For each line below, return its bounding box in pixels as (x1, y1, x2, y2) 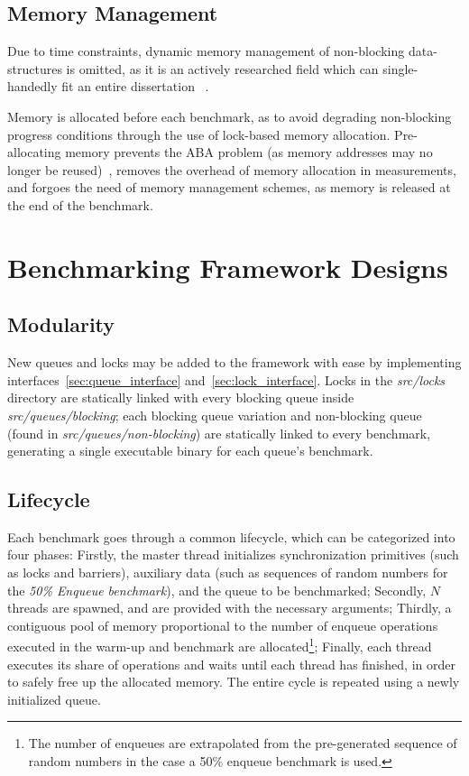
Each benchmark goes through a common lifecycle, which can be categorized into (7, 527, 455, 546)
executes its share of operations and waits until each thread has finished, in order (7, 654, 455, 673)
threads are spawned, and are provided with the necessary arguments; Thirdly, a (7, 598, 452, 617)
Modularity (7, 310, 115, 338)
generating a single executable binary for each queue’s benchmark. (7, 441, 373, 460)
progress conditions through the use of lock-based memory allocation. (7, 125, 391, 143)
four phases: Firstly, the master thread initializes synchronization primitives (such (7, 545, 459, 564)
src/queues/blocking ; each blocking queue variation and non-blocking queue (7, 405, 422, 424)
